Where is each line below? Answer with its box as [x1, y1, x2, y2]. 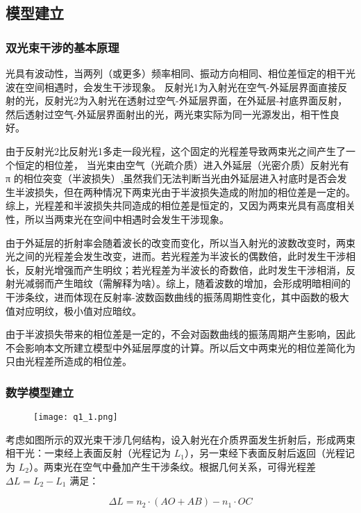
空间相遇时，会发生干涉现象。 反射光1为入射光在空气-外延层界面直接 [24, 79, 338, 94]
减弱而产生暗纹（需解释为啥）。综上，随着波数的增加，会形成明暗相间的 [24, 276, 351, 291]
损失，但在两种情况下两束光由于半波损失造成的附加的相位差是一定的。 [34, 184, 355, 199]
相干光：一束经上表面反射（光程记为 [6, 446, 171, 460]
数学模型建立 [6, 383, 74, 400]
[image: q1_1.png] [33, 412, 118, 423]
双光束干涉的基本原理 [6, 38, 119, 56]
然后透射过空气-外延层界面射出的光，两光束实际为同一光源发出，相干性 [6, 106, 330, 121]
